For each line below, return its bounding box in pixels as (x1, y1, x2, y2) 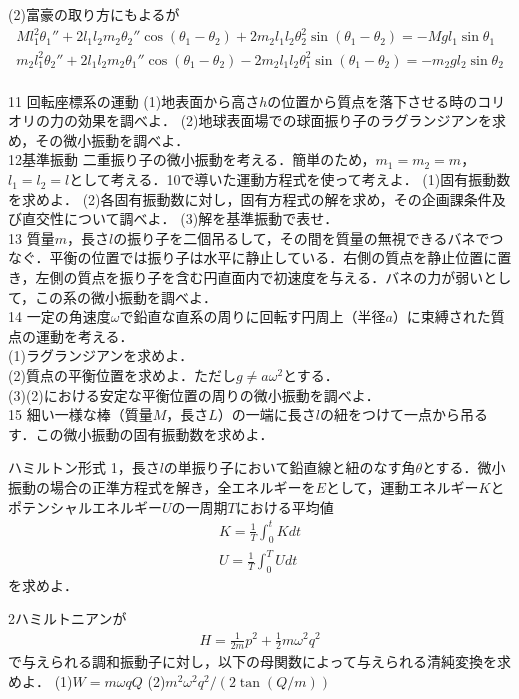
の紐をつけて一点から (320, 404, 460, 425)
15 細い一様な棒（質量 (8, 404, 153, 425)
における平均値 (235, 496, 334, 517)
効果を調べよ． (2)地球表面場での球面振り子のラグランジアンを (77, 110, 492, 131)
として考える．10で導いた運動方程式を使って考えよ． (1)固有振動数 (69, 169, 511, 190)
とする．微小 (422, 457, 506, 478)
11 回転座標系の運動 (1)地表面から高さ (8, 90, 260, 111)
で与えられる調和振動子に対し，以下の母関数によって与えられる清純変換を (8, 651, 497, 672)
